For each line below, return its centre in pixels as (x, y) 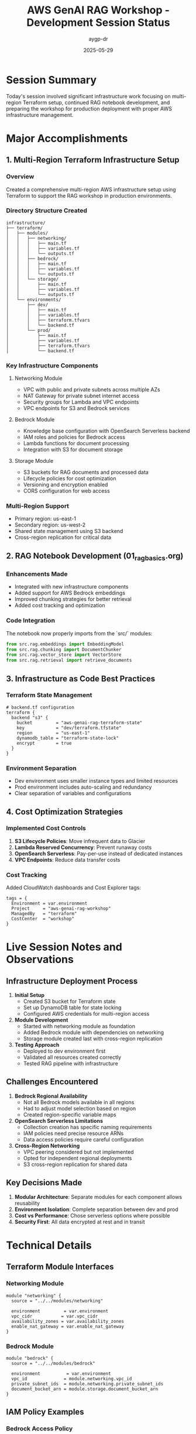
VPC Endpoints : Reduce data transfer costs (67, 859)
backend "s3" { (30, 717)
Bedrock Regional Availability (51, 1096)
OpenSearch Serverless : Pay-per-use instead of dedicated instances (99, 853)
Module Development (41, 1020)
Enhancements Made (37, 574)
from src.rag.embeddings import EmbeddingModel (65, 644)
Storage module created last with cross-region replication (93, 1038)
